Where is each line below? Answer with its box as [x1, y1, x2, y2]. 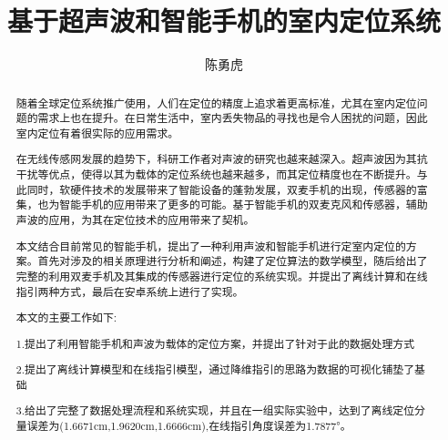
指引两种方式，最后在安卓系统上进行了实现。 [15, 283, 244, 299]
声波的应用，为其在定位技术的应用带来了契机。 [15, 212, 255, 227]
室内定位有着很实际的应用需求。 [15, 125, 179, 140]
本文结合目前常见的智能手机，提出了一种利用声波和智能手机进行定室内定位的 [15, 238, 406, 253]
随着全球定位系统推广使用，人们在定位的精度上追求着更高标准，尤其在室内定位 [15, 95, 417, 110]
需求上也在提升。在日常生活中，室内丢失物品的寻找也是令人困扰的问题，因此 [37, 110, 428, 126]
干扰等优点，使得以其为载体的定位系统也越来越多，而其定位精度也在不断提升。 [15, 167, 417, 182]
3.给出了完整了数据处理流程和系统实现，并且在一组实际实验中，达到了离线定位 [15, 403, 415, 418]
